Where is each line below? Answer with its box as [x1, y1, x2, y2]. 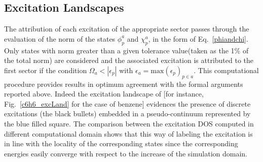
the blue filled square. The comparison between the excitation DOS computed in [4, 118, 254, 128]
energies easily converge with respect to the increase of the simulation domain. [4, 148, 247, 158]
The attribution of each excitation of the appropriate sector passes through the [4, 23, 249, 34]
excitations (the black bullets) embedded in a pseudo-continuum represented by [4, 108, 251, 119]
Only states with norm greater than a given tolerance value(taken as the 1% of [4, 45, 249, 55]
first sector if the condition [4, 64, 87, 75]
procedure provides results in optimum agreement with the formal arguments [4, 78, 243, 89]
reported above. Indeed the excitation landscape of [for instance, [4, 88, 204, 99]
